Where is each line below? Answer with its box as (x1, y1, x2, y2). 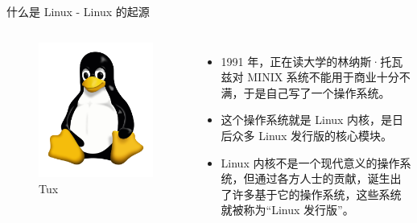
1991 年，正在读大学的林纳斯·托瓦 (221, 52, 403, 69)
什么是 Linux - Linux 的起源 (6, 3, 150, 19)
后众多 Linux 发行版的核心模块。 (221, 126, 393, 143)
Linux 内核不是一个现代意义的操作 (221, 154, 400, 171)
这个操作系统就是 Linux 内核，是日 (221, 111, 404, 128)
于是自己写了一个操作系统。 (243, 84, 390, 101)
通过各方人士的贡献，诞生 (254, 170, 390, 187)
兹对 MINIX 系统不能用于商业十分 (221, 68, 399, 85)
